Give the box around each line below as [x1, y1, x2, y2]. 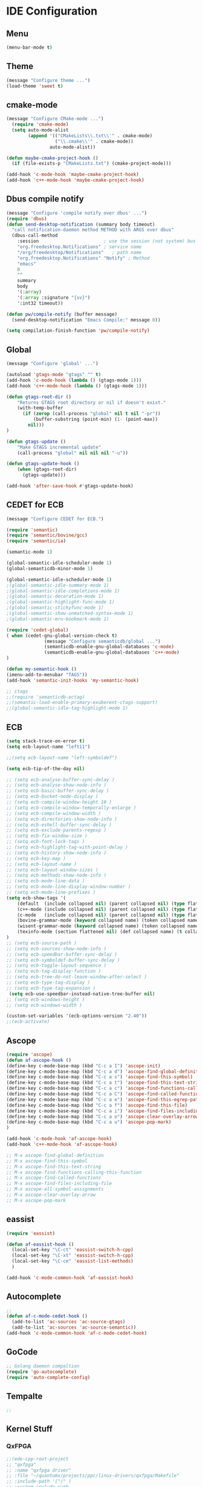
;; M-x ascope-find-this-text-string [6, 1163, 101, 1170]
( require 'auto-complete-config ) [6, 1374, 91, 1380]
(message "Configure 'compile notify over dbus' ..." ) [6, 210, 147, 216]
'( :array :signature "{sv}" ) [17, 294, 91, 301]
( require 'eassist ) [6, 1230, 56, 1237]
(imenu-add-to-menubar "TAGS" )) [6, 671, 88, 677]
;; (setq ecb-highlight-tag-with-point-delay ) [6, 844, 129, 850]
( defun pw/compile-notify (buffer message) [6, 311, 118, 317]
